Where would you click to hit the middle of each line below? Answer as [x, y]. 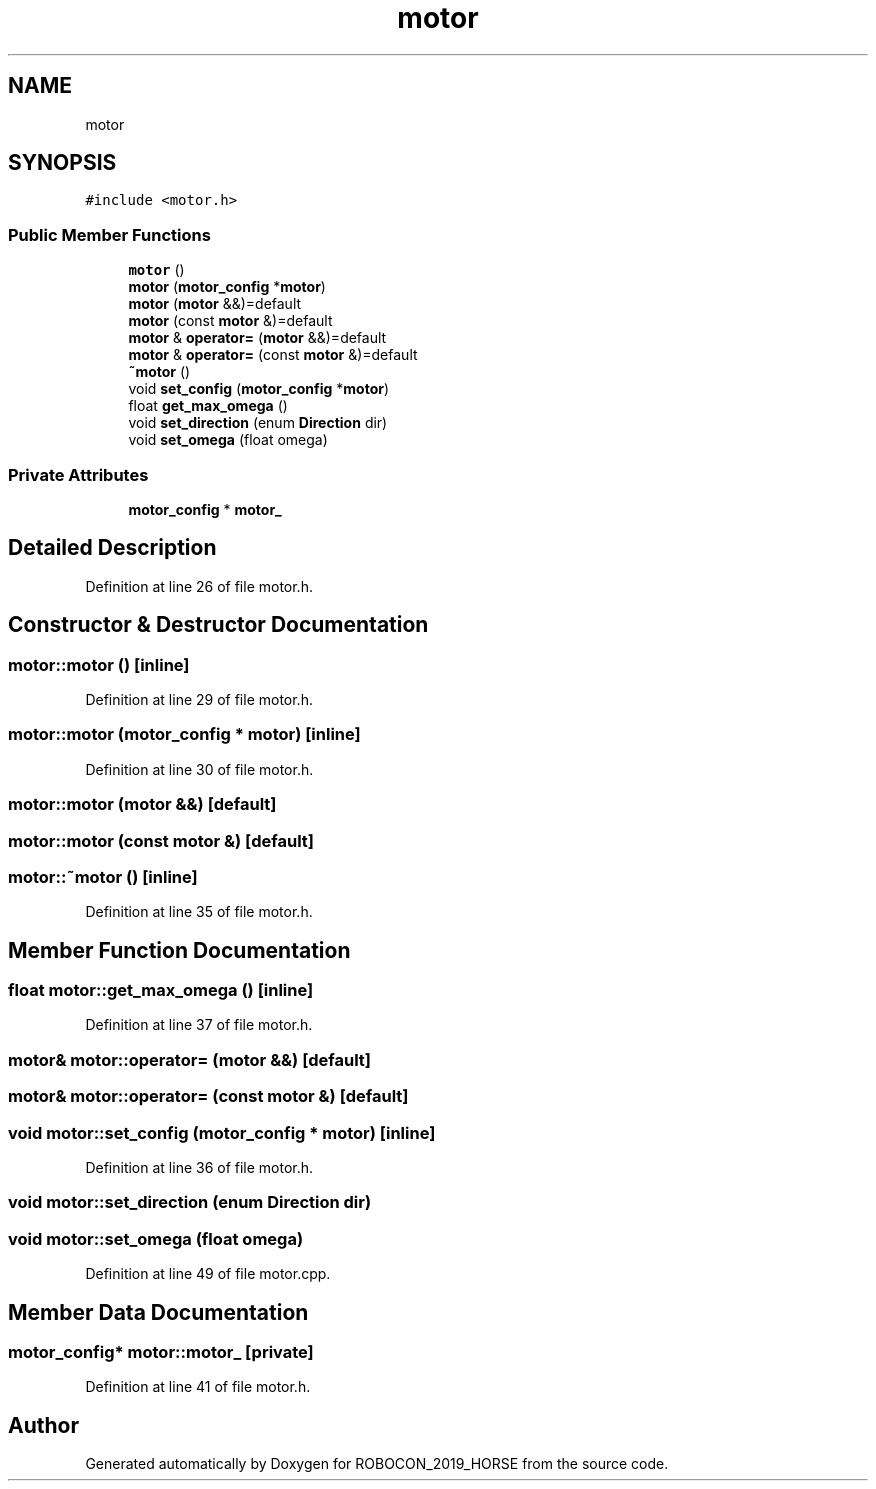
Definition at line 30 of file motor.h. [199, 769]
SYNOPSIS [62, 163]
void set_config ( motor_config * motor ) [259, 389]
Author [43, 1425]
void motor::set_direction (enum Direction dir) [190, 1202]
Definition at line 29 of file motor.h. [199, 699]
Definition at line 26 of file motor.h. [199, 586]
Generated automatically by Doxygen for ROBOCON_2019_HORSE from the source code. [377, 1464]
